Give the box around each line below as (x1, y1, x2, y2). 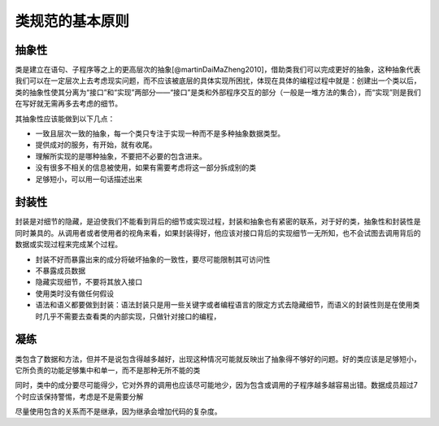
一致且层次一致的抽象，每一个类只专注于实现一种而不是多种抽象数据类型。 (35, 128, 285, 138)
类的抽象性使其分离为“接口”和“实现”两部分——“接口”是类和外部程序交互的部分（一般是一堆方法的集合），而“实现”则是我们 (15, 87, 422, 97)
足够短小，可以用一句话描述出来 (35, 174, 142, 184)
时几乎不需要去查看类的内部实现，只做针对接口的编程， (35, 311, 221, 321)
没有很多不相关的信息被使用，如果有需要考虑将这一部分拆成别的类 (35, 163, 256, 172)
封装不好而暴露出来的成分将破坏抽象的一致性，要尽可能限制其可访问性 (35, 254, 271, 264)
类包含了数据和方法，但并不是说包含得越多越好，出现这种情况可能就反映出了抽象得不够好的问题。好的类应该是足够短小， (15, 354, 421, 363)
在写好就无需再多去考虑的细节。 (15, 98, 122, 109)
